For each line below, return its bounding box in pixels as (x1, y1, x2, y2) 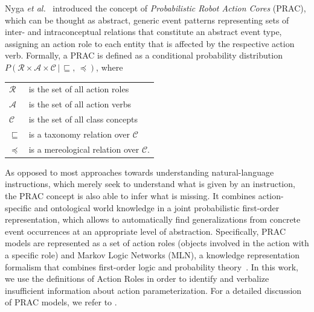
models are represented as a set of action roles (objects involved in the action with (5, 237, 309, 249)
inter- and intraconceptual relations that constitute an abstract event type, (5, 25, 282, 38)
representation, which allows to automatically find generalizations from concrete (5, 213, 301, 226)
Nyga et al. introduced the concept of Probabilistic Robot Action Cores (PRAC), (5, 2, 306, 14)
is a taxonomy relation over (28, 127, 130, 140)
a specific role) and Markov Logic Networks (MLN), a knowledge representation (5, 248, 300, 261)
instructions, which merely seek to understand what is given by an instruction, (5, 177, 295, 190)
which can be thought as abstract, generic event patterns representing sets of (5, 13, 289, 26)
